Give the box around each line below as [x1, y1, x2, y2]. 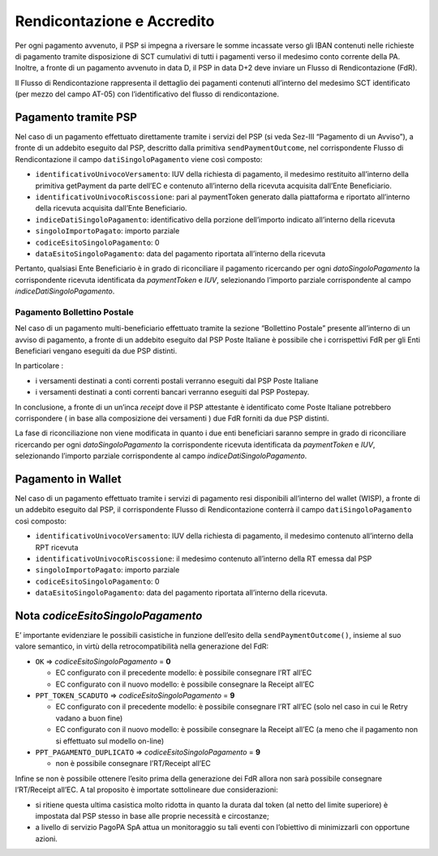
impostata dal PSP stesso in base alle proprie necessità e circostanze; [35, 811, 269, 820]
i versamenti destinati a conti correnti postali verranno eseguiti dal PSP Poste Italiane [35, 375, 320, 385]
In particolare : [15, 361, 64, 370]
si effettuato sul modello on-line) [55, 736, 165, 746]
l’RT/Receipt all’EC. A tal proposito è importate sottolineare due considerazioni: [15, 785, 279, 794]
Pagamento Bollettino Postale [15, 306, 134, 318]
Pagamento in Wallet [15, 472, 122, 486]
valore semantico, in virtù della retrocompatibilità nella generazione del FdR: [15, 641, 269, 652]
